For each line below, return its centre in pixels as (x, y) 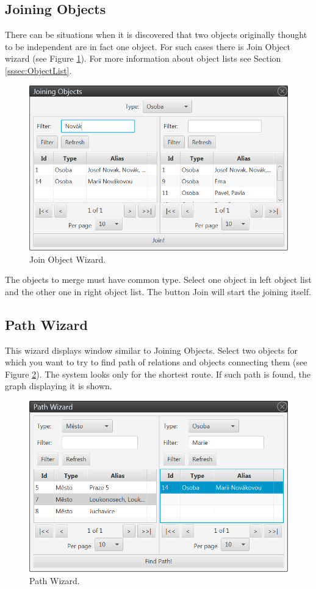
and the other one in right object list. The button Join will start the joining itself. (158, 291)
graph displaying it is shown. (59, 386)
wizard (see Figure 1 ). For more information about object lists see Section (143, 58)
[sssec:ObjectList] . (38, 70)
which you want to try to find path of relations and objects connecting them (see (156, 362)
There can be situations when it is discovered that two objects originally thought (156, 35)
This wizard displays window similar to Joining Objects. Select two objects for (151, 350)
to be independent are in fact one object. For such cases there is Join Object (148, 46)
